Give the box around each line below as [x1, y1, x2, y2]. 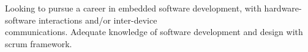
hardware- [264, 2, 302, 14]
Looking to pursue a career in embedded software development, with [5, 2, 261, 14]
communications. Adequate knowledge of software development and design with [5, 25, 303, 38]
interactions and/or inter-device [38, 13, 157, 26]
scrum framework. [5, 37, 72, 50]
